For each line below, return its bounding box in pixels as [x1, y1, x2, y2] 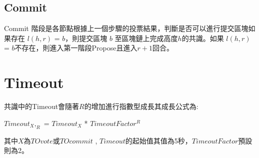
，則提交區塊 [65, 32, 107, 43]
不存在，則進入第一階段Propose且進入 [14, 42, 137, 53]
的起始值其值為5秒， [125, 135, 192, 145]
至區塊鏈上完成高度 [114, 32, 178, 43]
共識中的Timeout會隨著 [4, 101, 79, 111]
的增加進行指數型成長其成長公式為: [84, 101, 198, 111]
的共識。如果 [181, 32, 224, 43]
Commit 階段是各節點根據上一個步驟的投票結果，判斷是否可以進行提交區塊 [4, 23, 248, 33]
